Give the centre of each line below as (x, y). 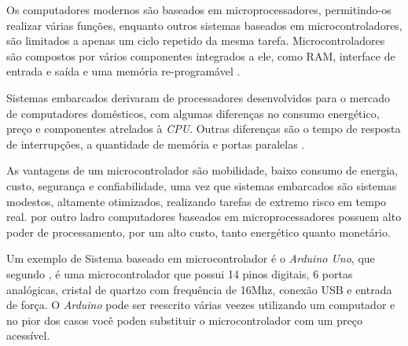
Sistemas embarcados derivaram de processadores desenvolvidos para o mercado (198, 97)
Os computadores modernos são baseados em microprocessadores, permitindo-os (199, 9)
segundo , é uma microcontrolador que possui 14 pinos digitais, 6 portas (180, 273)
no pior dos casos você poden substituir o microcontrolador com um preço (184, 320)
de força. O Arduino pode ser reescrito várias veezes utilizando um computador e (201, 305)
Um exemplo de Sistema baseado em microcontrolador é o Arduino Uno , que (191, 258)
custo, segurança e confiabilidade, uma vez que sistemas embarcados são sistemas (202, 185)
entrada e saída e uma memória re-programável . (123, 71)
